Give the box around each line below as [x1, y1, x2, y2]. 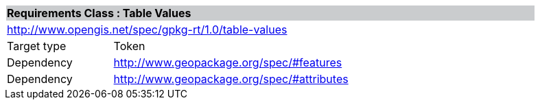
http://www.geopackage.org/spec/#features [113, 56, 342, 69]
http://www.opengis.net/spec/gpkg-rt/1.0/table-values [7, 23, 287, 36]
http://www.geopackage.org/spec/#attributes [113, 72, 349, 86]
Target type [7, 39, 67, 53]
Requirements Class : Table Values [7, 6, 191, 20]
